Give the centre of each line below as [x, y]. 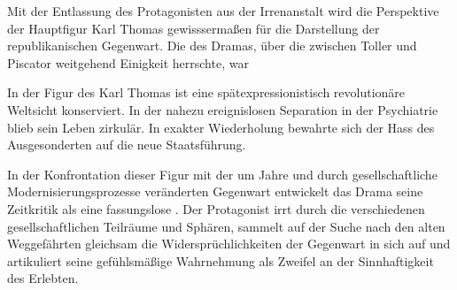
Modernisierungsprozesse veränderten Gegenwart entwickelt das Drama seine [215, 191]
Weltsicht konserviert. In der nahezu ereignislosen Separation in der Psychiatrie [223, 109]
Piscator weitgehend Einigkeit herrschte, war [128, 62]
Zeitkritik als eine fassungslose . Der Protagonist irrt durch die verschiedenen [216, 208]
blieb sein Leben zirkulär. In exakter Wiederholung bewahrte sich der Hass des [221, 127]
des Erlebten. [43, 278]
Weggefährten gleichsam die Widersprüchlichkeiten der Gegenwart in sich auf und [229, 244]
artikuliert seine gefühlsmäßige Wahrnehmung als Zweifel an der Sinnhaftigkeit [221, 260]
